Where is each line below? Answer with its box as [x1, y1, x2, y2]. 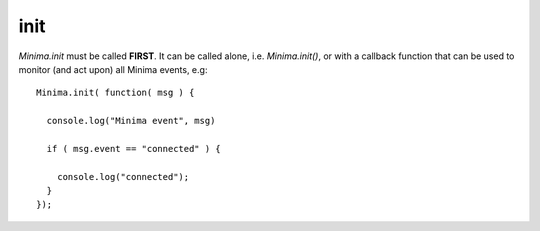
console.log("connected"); [56, 171, 190, 182]
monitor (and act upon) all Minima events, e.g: [18, 63, 208, 75]
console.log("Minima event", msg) [46, 115, 216, 127]
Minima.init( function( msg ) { [36, 87, 195, 99]
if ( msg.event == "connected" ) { [46, 143, 222, 154]
